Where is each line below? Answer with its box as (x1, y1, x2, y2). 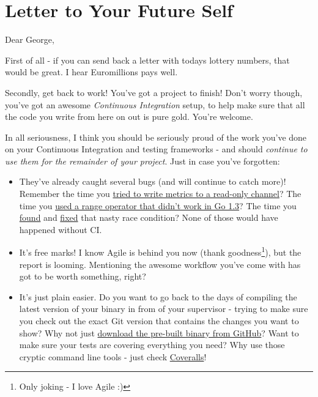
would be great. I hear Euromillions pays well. (5, 65, 178, 78)
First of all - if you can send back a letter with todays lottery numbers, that (5, 53, 290, 66)
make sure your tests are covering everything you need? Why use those (19, 338, 285, 351)
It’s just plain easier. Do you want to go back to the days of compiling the (19, 290, 297, 303)
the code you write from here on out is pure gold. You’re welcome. (5, 110, 253, 123)
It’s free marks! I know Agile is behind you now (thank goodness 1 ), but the (19, 244, 301, 259)
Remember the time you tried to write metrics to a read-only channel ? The (19, 187, 301, 200)
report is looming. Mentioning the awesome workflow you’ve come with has (19, 258, 301, 270)
